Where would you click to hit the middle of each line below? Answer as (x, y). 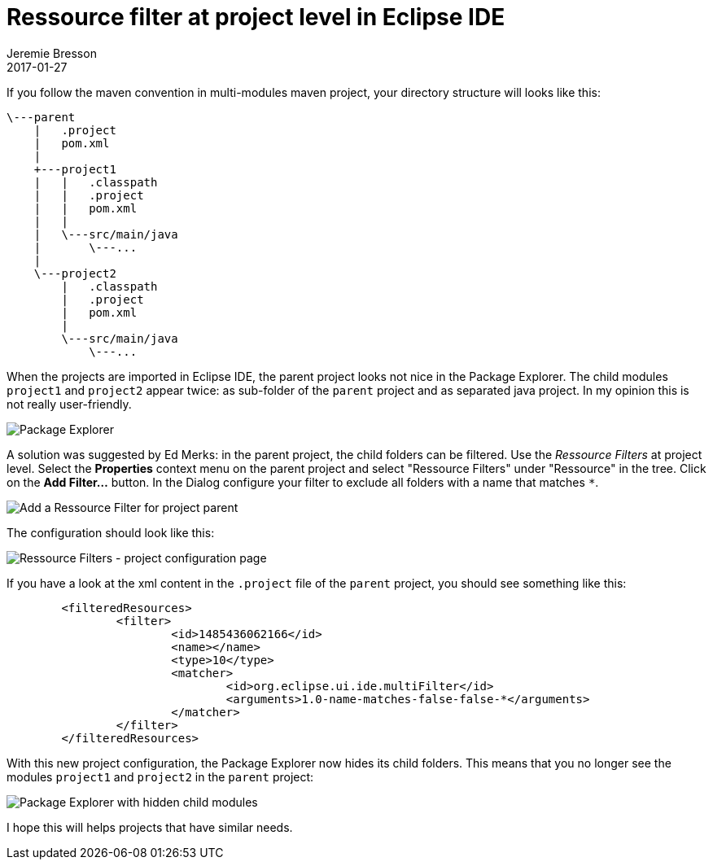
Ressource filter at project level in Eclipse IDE (256, 17)
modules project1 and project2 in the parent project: (160, 776)
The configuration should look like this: (111, 532)
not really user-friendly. (69, 404)
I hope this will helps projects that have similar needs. (150, 827)
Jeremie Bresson (52, 53)
